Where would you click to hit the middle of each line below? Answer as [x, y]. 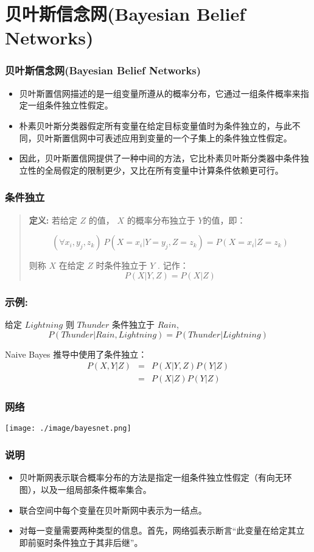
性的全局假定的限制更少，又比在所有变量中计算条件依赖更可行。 [155, 170]
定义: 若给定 [53, 220]
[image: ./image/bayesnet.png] [68, 429]
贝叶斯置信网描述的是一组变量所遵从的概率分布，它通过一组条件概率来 [160, 93]
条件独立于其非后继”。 [98, 542]
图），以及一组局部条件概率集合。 [85, 489]
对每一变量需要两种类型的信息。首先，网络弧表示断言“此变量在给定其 [158, 530]
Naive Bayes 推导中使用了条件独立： [76, 354]
